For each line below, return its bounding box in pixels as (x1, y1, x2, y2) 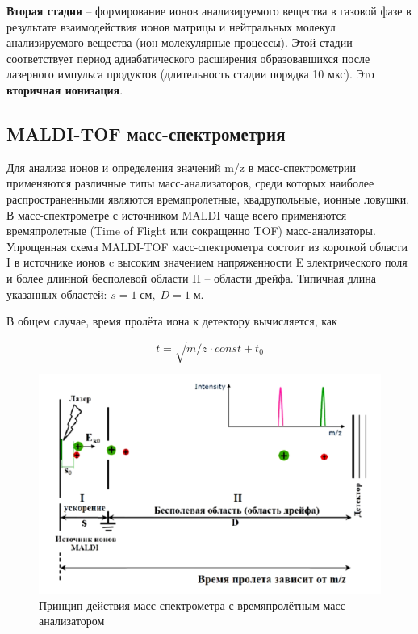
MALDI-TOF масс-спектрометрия (6, 120, 286, 145)
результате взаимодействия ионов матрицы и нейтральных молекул (6, 18, 336, 35)
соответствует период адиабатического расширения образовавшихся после (6, 49, 370, 66)
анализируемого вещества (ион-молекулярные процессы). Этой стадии (6, 34, 353, 51)
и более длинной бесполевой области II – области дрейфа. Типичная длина (6, 269, 377, 286)
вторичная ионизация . (6, 81, 123, 98)
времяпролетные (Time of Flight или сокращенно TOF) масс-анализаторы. (6, 222, 376, 239)
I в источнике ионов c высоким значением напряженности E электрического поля (6, 254, 408, 271)
